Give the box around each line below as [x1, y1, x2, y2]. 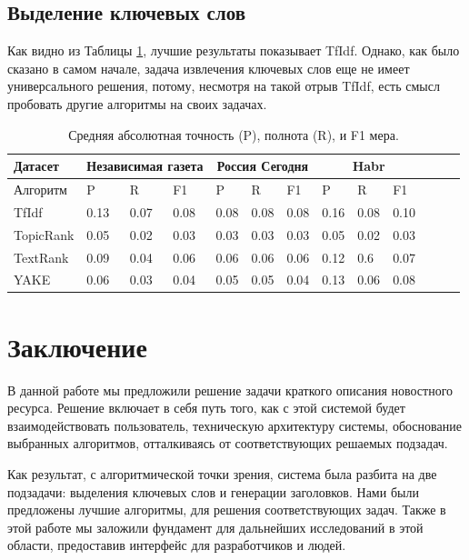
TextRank [14, 247, 69, 266]
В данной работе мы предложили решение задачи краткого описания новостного [7, 380, 454, 399]
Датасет [14, 156, 59, 175]
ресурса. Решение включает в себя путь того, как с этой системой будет [7, 398, 405, 417]
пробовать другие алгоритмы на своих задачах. [7, 94, 267, 113]
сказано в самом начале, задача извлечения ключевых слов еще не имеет [7, 58, 410, 77]
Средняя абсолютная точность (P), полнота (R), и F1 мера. [68, 125, 399, 144]
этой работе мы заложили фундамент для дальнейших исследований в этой [7, 517, 424, 536]
